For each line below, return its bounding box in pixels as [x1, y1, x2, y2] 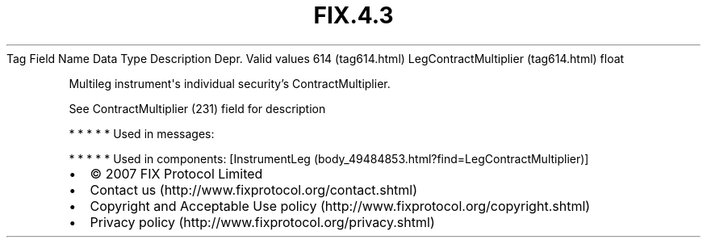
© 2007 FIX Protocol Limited [90, 165, 263, 182]
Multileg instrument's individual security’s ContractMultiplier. [69, 76, 391, 90]
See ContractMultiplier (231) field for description [69, 101, 326, 116]
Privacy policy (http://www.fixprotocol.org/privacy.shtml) [90, 213, 435, 230]
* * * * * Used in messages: [69, 126, 215, 141]
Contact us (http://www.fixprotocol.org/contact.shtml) [90, 181, 418, 198]
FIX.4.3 [313, 2, 394, 29]
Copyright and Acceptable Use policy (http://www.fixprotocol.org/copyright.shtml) [90, 197, 591, 214]
